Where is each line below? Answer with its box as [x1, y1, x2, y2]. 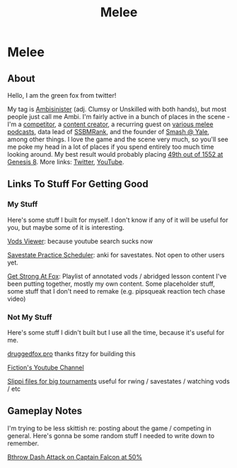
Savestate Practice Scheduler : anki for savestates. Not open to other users [7, 250, 225, 259]
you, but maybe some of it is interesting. [7, 223, 125, 231]
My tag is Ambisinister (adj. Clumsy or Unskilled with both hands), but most [7, 105, 227, 113]
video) [7, 294, 26, 303]
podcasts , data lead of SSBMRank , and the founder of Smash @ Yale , [7, 128, 210, 135]
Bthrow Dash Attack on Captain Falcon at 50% [7, 452, 143, 461]
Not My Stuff [7, 312, 52, 322]
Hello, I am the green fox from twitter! [7, 91, 117, 99]
